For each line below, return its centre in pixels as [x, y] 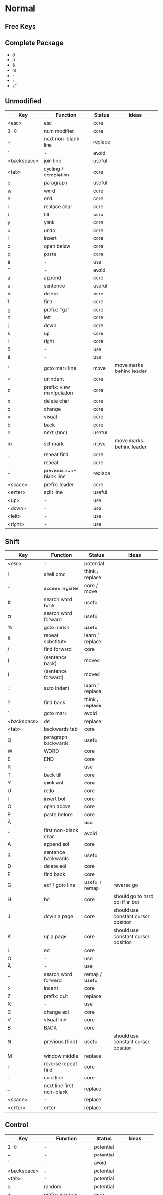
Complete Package [34, 43]
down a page [58, 916]
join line [52, 161]
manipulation [58, 393]
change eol [56, 1012]
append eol [56, 844]
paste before [58, 815]
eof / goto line [59, 885]
